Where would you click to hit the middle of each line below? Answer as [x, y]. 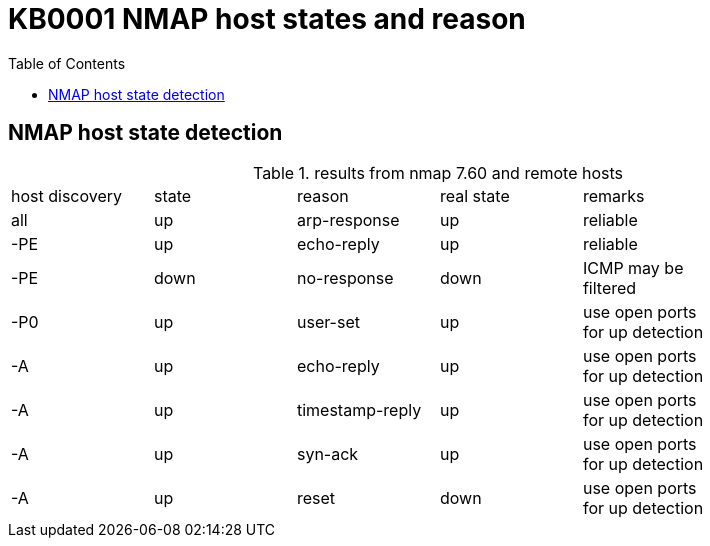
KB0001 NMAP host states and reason [267, 19]
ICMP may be [633, 267]
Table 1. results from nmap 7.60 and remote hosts [438, 172]
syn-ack [327, 453]
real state [474, 195]
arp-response [348, 219]
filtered [609, 287]
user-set [328, 321]
